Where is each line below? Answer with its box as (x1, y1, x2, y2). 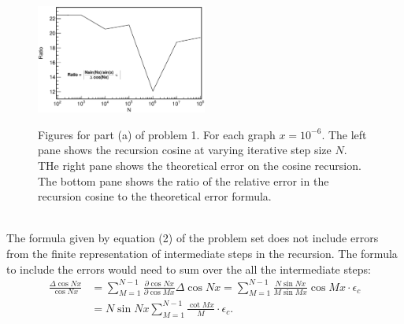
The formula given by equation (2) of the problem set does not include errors (6, 230, 379, 246)
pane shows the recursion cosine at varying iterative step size (38, 142, 332, 158)
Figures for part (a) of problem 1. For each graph (38, 126, 276, 142)
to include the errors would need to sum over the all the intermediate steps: (6, 260, 371, 277)
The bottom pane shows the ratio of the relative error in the (38, 172, 329, 189)
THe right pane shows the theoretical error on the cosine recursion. (38, 156, 361, 173)
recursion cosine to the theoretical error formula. (38, 188, 272, 204)
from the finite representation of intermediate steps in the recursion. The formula (6, 245, 398, 261)
